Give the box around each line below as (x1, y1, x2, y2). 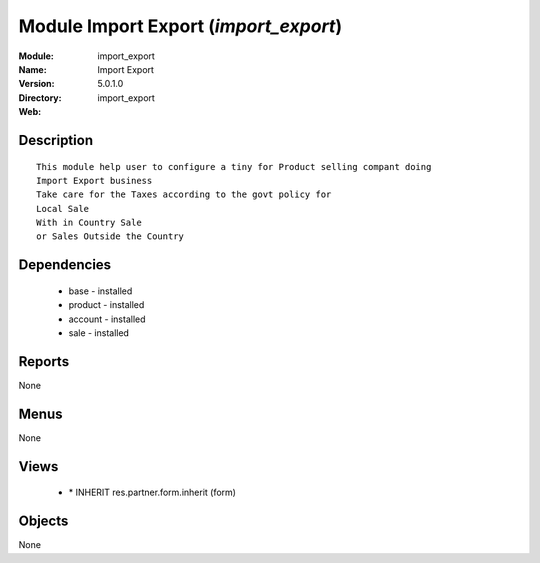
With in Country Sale (36, 217, 142, 229)
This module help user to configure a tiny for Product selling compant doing (36, 161, 432, 172)
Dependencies (18, 256, 112, 274)
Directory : (18, 91, 62, 104)
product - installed (68, 299, 145, 311)
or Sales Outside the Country (36, 231, 185, 242)
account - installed (68, 313, 146, 325)
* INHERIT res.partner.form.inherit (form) (68, 486, 237, 499)
